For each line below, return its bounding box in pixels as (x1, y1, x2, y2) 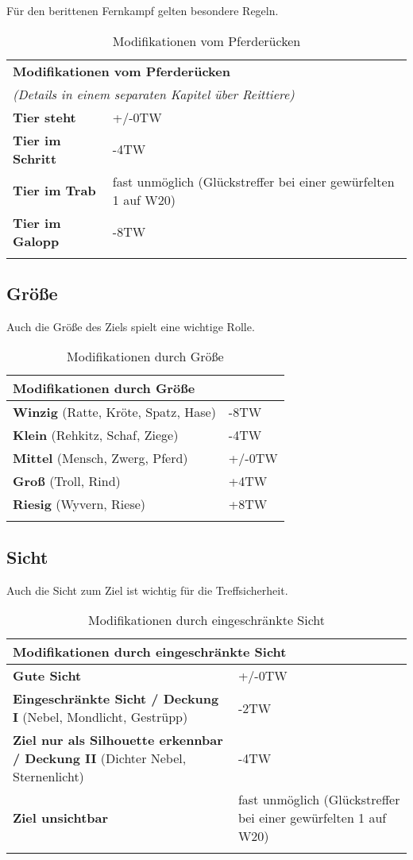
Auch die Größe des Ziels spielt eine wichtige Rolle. (6, 318, 255, 334)
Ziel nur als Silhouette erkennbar (13, 731, 223, 750)
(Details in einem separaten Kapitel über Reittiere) (13, 84, 295, 103)
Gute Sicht (13, 666, 82, 685)
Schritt (13, 148, 57, 168)
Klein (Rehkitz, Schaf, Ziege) (13, 426, 179, 445)
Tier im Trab (13, 181, 96, 200)
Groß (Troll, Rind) (13, 472, 121, 491)
